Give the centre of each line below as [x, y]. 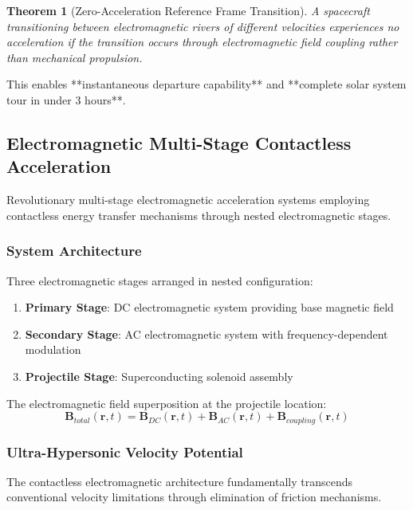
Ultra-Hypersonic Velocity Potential [125, 451]
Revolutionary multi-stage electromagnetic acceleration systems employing [188, 200]
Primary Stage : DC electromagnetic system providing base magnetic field [209, 307]
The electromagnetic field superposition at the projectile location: [167, 403]
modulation [53, 349]
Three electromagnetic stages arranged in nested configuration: [160, 280]
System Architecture [74, 251]
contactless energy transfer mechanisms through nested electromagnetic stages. [199, 215]
